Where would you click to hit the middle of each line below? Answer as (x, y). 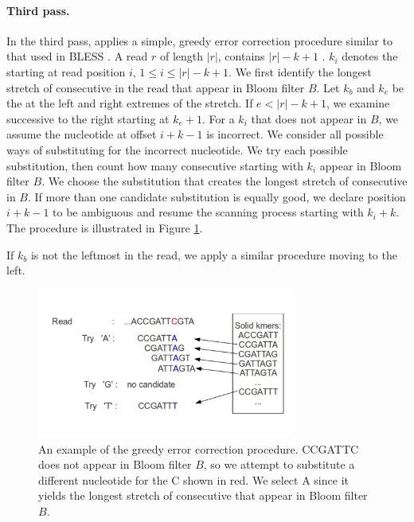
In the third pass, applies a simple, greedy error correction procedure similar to (199, 40)
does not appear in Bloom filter (115, 464)
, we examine (358, 103)
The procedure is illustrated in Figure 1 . (105, 227)
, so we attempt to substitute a (279, 464)
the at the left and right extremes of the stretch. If (130, 103)
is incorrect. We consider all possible (295, 134)
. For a (218, 118)
